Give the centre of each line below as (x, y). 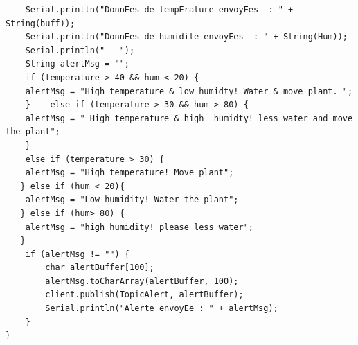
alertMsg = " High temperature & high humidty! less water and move (189, 118)
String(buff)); (41, 23)
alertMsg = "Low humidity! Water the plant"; (132, 200)
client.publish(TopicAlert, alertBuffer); (144, 295)
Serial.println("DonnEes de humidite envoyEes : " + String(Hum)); (186, 37)
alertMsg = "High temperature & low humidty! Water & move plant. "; (189, 91)
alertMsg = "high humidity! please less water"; (139, 227)
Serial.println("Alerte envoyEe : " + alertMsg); (162, 309)
